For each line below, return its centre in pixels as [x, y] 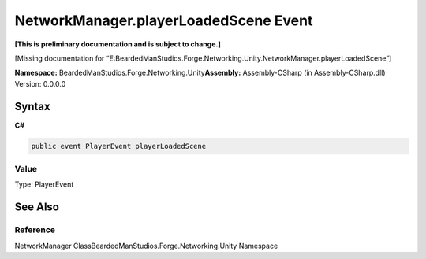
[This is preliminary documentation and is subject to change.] [118, 44]
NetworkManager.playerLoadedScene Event [164, 20]
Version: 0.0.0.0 [40, 83]
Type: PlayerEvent [44, 184]
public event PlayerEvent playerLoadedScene [119, 146]
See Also [37, 207]
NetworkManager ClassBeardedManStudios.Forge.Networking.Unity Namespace [146, 246]
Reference [35, 230]
